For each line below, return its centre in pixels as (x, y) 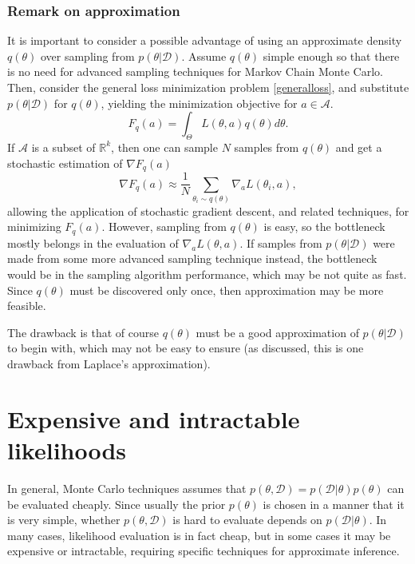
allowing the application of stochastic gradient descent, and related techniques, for (208, 211)
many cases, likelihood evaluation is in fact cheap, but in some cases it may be (199, 535)
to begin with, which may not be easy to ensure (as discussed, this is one (186, 348)
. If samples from (281, 242)
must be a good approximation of (277, 332)
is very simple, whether (64, 520)
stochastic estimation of (65, 163)
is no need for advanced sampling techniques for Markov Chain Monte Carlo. (195, 71)
